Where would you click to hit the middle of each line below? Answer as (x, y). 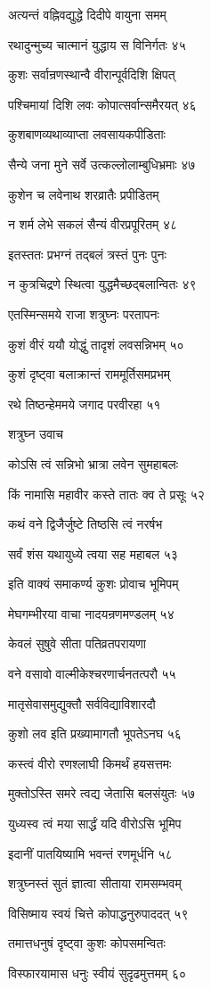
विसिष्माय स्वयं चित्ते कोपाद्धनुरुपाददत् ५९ (98, 913)
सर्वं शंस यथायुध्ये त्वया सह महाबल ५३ (93, 553)
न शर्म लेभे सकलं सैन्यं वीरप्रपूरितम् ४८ (93, 224)
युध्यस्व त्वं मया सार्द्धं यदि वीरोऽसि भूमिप (95, 824)
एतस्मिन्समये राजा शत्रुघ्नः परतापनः (84, 313)
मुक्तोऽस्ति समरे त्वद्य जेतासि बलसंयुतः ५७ (102, 793)
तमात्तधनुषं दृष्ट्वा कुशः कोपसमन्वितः (87, 943)
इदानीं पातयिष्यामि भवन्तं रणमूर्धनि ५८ (90, 853)
